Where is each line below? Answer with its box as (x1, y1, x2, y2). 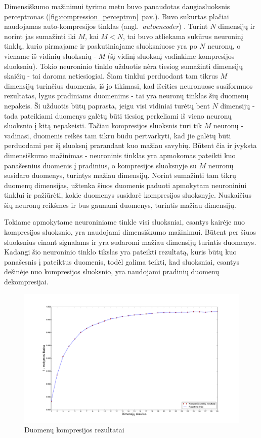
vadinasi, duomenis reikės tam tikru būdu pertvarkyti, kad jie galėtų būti (4, 130, 231, 140)
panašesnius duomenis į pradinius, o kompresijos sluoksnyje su (4, 160, 197, 170)
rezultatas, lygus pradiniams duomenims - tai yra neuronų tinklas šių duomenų (4, 90, 249, 101)
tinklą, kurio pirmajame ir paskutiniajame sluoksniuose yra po (4, 41, 197, 51)
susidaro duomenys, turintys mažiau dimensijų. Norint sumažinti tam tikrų (4, 170, 236, 180)
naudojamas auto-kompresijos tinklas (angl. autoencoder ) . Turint (4, 21, 208, 31)
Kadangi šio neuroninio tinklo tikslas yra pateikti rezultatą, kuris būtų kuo (4, 246, 237, 257)
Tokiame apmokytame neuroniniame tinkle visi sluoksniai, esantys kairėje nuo (4, 216, 245, 227)
